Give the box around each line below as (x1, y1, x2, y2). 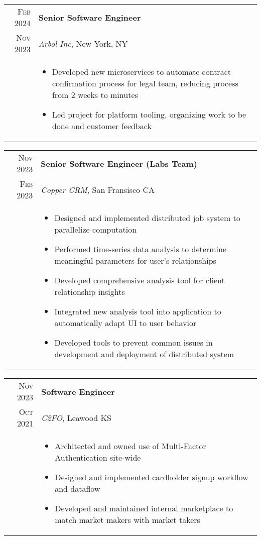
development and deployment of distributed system (54, 348, 234, 360)
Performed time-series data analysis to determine (54, 243, 226, 255)
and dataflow (55, 483, 100, 494)
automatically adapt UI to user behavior (54, 317, 197, 329)
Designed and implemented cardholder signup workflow (55, 471, 248, 483)
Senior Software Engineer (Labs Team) (41, 157, 198, 169)
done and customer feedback (52, 120, 152, 132)
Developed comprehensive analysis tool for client (54, 274, 225, 286)
